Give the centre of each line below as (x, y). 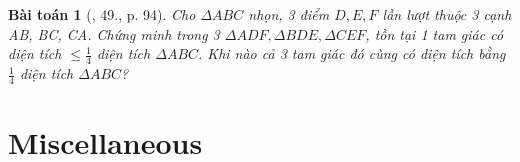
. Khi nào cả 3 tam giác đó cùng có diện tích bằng (352, 53)
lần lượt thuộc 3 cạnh (447, 14)
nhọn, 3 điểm (289, 14)
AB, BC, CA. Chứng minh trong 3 (114, 33)
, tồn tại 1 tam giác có (434, 33)
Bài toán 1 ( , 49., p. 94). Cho (102, 14)
